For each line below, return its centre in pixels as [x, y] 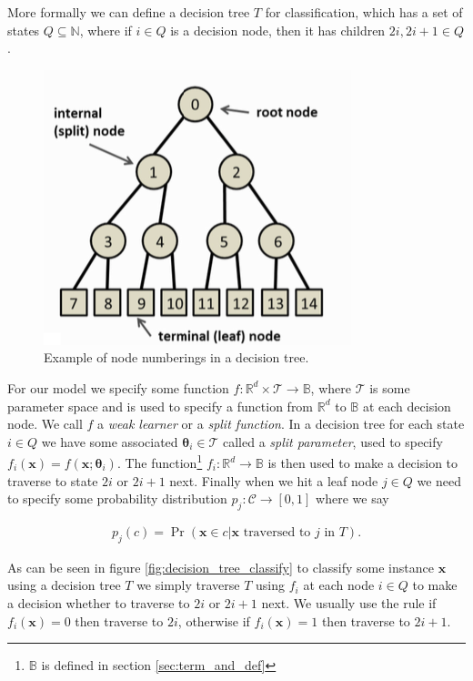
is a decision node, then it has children [278, 30]
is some [390, 387]
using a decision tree [64, 585]
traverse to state [53, 480]
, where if [106, 30]
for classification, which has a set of [364, 12]
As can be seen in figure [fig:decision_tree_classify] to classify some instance [221, 567]
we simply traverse [188, 585]
